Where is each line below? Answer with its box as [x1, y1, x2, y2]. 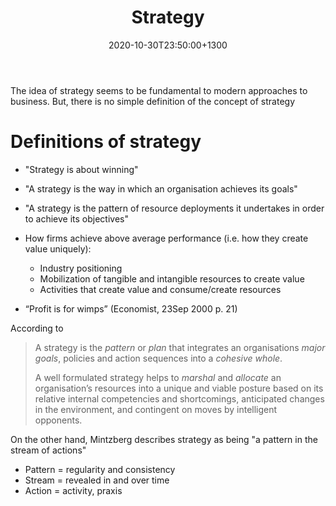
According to [10, 322, 64, 334]
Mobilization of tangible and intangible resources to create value [39, 272, 305, 285]
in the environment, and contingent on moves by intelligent [34, 403, 278, 415]
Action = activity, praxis [24, 484, 123, 496]
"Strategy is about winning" [24, 163, 139, 175]
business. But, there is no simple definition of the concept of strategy [10, 95, 295, 107]
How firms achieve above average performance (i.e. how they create [24, 232, 309, 244]
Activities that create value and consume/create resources [39, 283, 282, 295]
